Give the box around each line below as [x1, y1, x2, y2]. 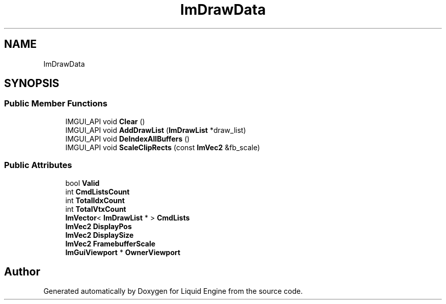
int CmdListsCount [65, 187, 130, 196]
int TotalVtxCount [65, 204, 126, 213]
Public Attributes [4, 160, 72, 171]
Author [4, 265, 40, 278]
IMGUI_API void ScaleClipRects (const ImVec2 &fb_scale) [65, 143, 260, 152]
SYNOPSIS [4, 77, 60, 90]
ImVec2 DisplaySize [65, 230, 134, 239]
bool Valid [65, 178, 100, 187]
